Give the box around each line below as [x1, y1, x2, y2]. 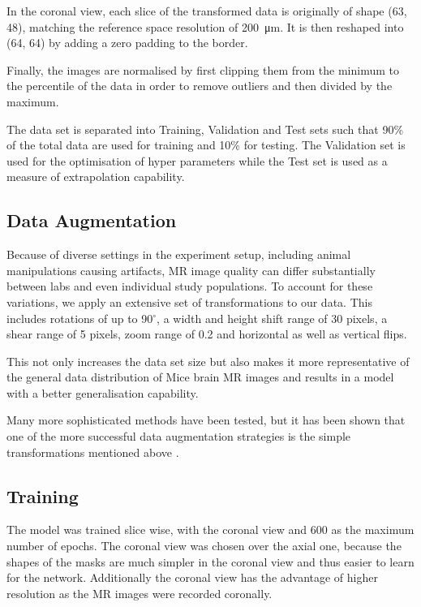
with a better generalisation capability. [6, 384, 199, 401]
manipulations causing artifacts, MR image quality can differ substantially [6, 261, 376, 278]
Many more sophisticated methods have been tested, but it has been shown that [6, 411, 406, 428]
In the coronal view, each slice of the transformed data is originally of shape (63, [6, 2, 407, 19]
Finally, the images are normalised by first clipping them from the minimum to [6, 61, 399, 78]
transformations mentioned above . [6, 443, 179, 460]
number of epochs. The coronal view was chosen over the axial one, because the [6, 537, 402, 554]
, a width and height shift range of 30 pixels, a [157, 309, 388, 326]
